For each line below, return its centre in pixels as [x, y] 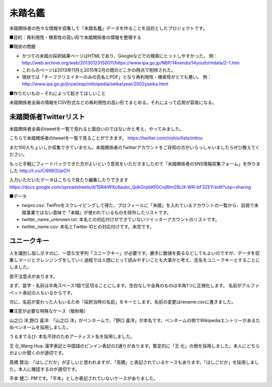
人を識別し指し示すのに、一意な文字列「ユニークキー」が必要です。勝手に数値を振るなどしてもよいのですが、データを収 [134, 253]
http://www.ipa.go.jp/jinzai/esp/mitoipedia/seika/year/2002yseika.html [95, 84]
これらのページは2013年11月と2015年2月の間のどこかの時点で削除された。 [99, 70]
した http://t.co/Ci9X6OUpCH [40, 171]
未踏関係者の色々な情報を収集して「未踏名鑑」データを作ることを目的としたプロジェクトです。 [108, 28]
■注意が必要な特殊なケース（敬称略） [49, 311]
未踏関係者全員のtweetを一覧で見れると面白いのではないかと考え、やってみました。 [97, 129]
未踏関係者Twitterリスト [47, 117]
